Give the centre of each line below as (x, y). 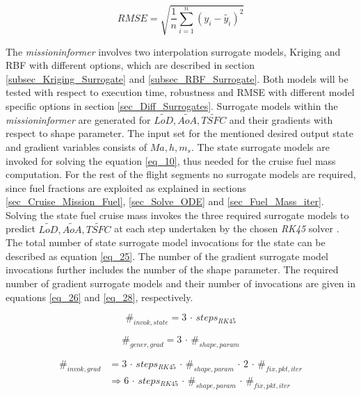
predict (21, 228)
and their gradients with (281, 119)
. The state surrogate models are (260, 146)
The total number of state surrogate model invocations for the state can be (166, 242)
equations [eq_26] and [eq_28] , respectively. (99, 297)
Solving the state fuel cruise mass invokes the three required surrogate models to (177, 215)
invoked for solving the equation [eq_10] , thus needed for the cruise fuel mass (171, 160)
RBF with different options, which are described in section (130, 65)
